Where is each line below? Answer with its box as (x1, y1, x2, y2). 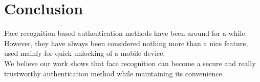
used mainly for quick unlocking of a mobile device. (4, 48, 165, 58)
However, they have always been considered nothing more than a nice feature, (4, 37, 248, 48)
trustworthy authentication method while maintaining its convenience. (4, 68, 224, 78)
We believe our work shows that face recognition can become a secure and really (4, 57, 256, 68)
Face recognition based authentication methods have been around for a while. (4, 28, 247, 38)
